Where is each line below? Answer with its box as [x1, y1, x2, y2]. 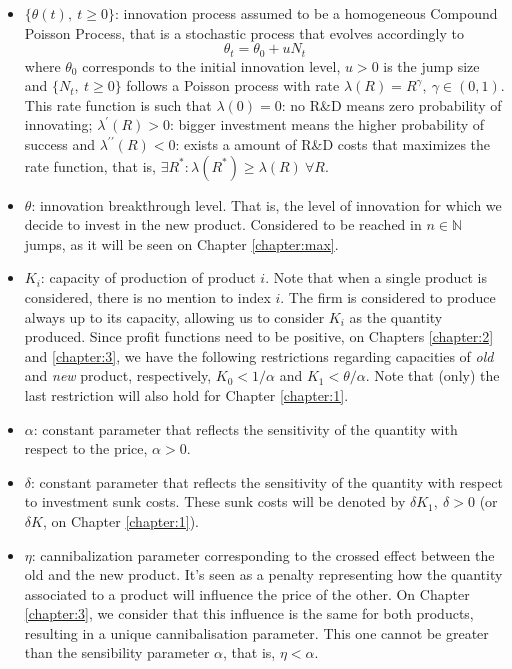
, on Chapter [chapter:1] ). [42, 510, 199, 531]
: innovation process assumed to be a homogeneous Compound [114, 3, 498, 23]
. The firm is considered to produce [280, 286, 496, 307]
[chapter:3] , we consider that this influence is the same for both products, [24, 603, 474, 624]
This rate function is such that [24, 94, 212, 115]
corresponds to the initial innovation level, [82, 55, 341, 76]
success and [24, 134, 96, 155]
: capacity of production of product [40, 267, 256, 288]
